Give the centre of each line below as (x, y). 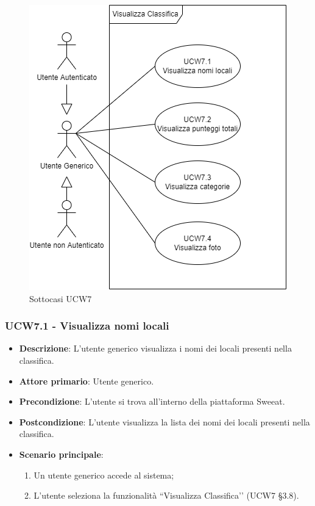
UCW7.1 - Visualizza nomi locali (87, 326)
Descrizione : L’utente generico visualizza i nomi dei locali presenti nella (155, 348)
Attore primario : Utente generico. (87, 381)
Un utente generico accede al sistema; (104, 475)
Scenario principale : (61, 454)
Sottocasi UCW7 (61, 298)
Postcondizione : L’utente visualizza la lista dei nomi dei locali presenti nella (165, 421)
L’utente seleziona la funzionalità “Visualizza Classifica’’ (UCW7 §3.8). (166, 495)
